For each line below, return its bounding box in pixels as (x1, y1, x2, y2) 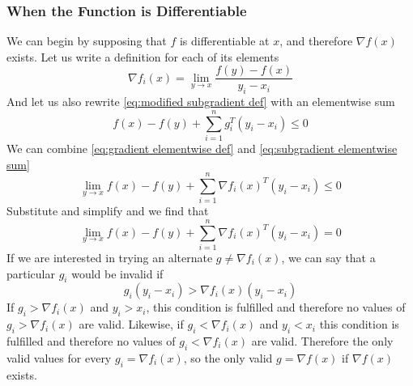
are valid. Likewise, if (79, 316, 184, 333)
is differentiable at (179, 32, 270, 49)
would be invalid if (71, 265, 164, 282)
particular (6, 265, 55, 282)
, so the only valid (183, 349, 273, 366)
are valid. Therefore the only (251, 333, 394, 349)
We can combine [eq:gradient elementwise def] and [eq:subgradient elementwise (6, 139, 398, 156)
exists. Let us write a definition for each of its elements (6, 48, 279, 65)
